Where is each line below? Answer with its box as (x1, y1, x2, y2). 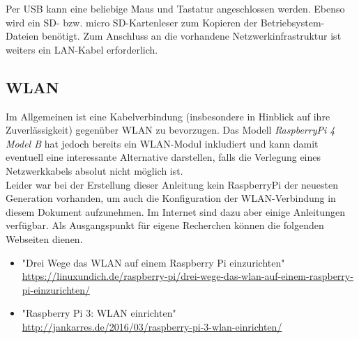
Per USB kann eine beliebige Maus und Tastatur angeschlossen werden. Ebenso (6, 1, 345, 15)
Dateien (6, 29, 39, 43)
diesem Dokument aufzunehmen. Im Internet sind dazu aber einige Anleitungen (6, 204, 345, 219)
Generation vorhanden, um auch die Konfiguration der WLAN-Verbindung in (6, 191, 336, 205)
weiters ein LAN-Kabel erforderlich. (6, 42, 158, 56)
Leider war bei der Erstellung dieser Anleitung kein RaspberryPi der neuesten (6, 177, 339, 191)
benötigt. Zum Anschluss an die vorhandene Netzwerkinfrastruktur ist (41, 29, 342, 43)
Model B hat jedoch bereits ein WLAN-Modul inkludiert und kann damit (6, 136, 319, 150)
